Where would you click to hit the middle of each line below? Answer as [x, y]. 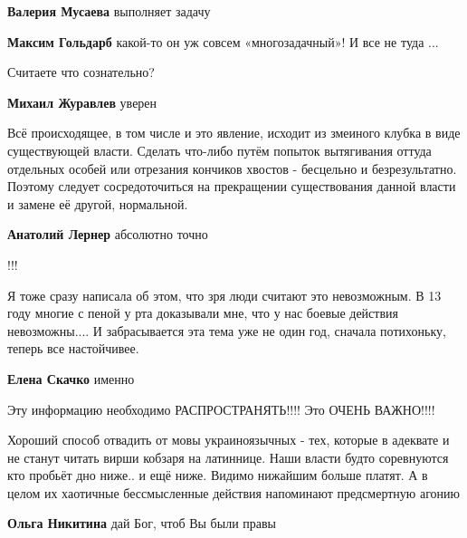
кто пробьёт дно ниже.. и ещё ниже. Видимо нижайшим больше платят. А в [218, 475]
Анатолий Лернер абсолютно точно [108, 234]
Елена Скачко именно [71, 378]
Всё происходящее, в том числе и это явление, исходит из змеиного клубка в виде [234, 133]
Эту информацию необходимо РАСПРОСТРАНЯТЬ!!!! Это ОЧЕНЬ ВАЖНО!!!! [221, 409]
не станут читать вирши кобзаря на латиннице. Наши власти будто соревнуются [228, 457]
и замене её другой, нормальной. [98, 203]
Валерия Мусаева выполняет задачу [109, 11]
